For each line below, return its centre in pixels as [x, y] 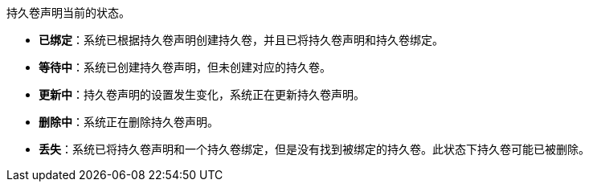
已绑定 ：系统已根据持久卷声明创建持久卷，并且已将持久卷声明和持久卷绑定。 [241, 40]
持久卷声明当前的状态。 [68, 12]
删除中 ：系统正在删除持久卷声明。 [129, 122]
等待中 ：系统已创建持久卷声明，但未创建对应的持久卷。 [185, 67]
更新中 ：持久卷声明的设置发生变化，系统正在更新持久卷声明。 [202, 94]
